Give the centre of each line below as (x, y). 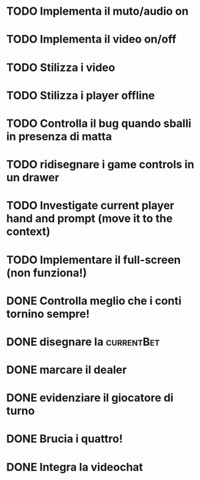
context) (28, 232)
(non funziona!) (47, 272)
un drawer (33, 177)
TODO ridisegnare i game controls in (100, 165)
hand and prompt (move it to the (90, 219)
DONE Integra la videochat (75, 467)
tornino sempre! (48, 314)
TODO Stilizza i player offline (80, 95)
